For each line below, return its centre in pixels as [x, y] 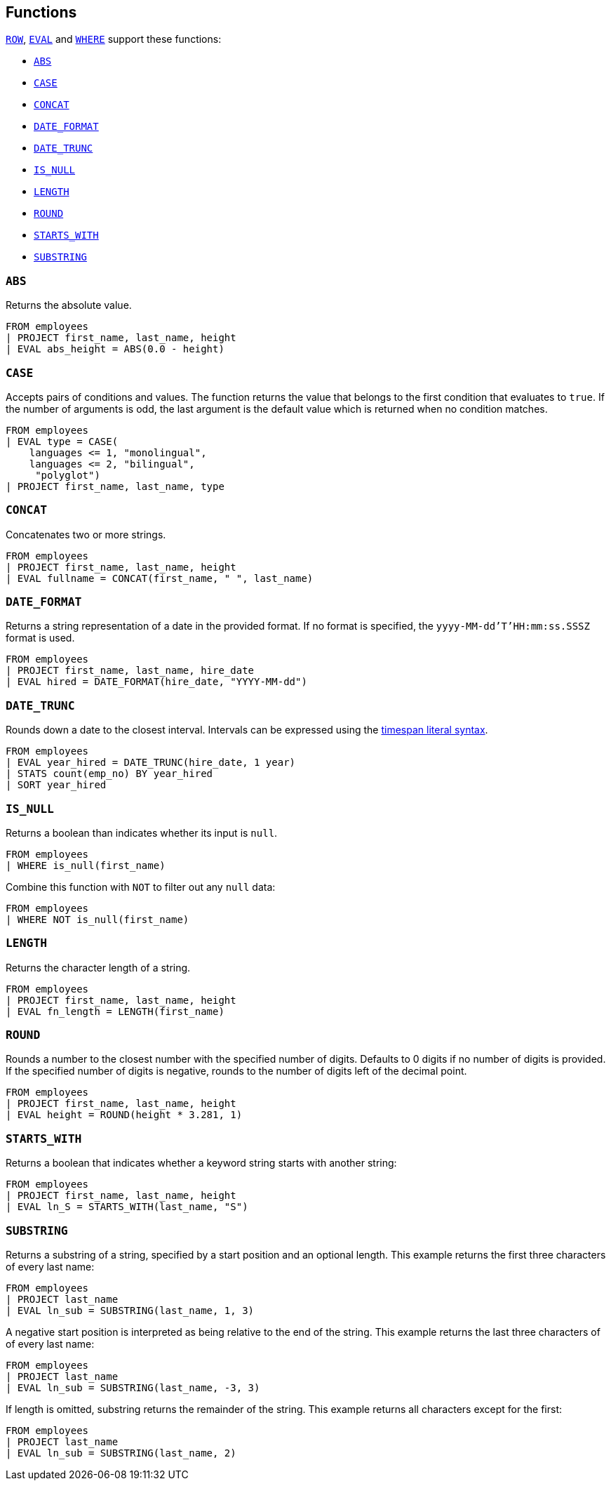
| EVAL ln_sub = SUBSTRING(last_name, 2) [121, 1453]
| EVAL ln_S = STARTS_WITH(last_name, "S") [127, 1207]
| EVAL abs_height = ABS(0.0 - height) [115, 349]
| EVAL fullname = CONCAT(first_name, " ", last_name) [160, 578]
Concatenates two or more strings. [86, 534]
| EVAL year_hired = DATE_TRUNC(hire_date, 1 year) [151, 763]
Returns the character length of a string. [98, 967]
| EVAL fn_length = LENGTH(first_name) [115, 1011]
